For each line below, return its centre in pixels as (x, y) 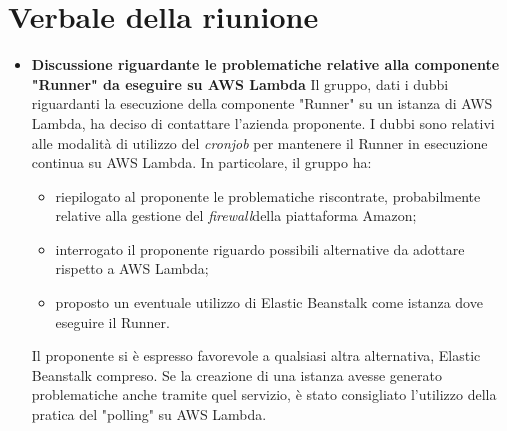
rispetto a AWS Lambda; (132, 268)
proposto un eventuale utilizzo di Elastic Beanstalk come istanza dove (269, 302)
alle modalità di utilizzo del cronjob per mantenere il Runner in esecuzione (259, 142)
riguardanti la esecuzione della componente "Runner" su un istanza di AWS (262, 103)
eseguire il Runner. (112, 321)
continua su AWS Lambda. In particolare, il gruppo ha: (201, 162)
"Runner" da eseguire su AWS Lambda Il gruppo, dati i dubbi (240, 83)
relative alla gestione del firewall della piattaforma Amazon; (236, 215)
